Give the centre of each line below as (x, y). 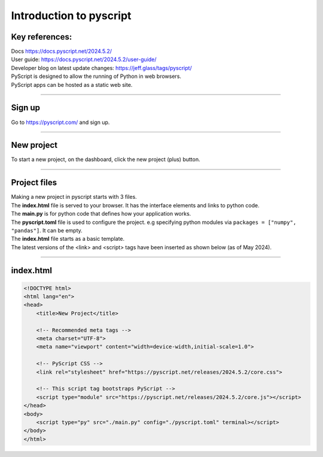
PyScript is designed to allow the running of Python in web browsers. (96, 76)
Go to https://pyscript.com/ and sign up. (60, 122)
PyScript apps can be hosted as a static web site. (72, 84)
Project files (34, 183)
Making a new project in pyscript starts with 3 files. (74, 197)
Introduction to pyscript (71, 16)
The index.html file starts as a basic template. (68, 239)
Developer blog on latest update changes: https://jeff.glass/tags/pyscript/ (101, 68)
